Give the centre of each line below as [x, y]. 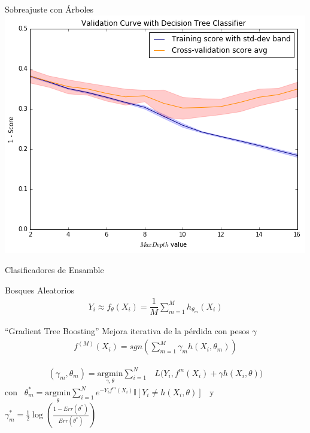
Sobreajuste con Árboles [49, 9]
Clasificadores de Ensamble [54, 270]
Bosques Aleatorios [39, 290]
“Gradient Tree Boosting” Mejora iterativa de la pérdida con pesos [127, 331]
